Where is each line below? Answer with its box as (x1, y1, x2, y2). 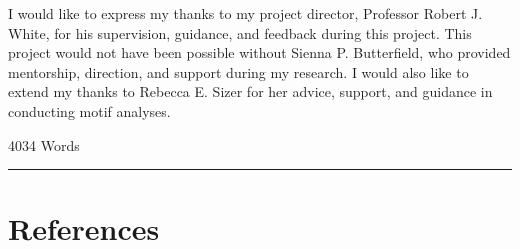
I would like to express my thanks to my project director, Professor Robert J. (8, 3, 483, 23)
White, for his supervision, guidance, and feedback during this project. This (8, 22, 472, 43)
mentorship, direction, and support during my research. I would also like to (8, 61, 469, 82)
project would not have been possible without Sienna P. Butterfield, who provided (8, 42, 511, 63)
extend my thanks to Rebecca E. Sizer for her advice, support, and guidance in (8, 81, 493, 102)
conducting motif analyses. (8, 100, 171, 121)
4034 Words (8, 134, 80, 155)
